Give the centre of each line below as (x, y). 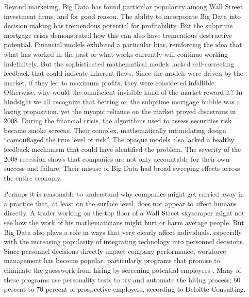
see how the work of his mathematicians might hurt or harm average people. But (124, 223)
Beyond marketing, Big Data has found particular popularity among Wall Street (124, 6)
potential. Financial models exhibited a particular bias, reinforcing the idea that (123, 44)
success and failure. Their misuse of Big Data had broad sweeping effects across (122, 168)
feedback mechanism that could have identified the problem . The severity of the (123, 149)
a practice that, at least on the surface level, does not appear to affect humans (120, 203)
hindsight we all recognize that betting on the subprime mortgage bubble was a (122, 101)
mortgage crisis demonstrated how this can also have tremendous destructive (118, 35)
